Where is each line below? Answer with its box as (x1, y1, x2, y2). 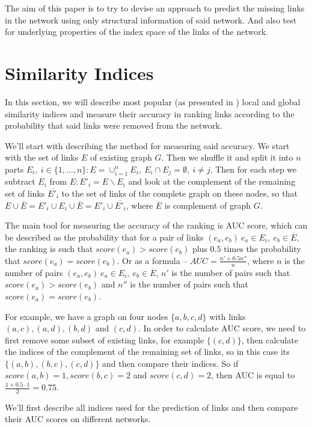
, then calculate (241, 333, 298, 346)
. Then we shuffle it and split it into (161, 151, 293, 164)
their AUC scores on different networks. (5, 413, 151, 425)
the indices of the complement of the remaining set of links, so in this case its (5, 345, 290, 358)
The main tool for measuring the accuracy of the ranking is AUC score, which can (5, 219, 308, 232)
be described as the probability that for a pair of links (5, 230, 204, 243)
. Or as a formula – (117, 254, 188, 266)
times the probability (224, 242, 301, 255)
